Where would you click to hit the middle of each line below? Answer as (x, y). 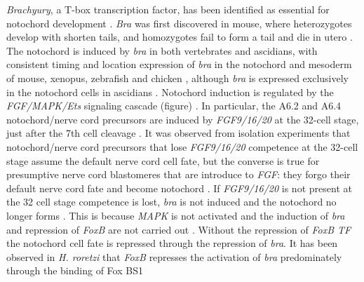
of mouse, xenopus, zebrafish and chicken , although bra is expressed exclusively (178, 78)
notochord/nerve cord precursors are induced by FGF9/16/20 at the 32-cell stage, (183, 119)
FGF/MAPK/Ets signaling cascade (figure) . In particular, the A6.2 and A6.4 (174, 106)
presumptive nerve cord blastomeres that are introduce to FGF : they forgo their (178, 174)
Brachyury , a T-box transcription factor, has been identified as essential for (168, 9)
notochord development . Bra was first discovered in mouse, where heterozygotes (179, 23)
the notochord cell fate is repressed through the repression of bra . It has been (172, 243)
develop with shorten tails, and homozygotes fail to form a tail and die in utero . (180, 37)
